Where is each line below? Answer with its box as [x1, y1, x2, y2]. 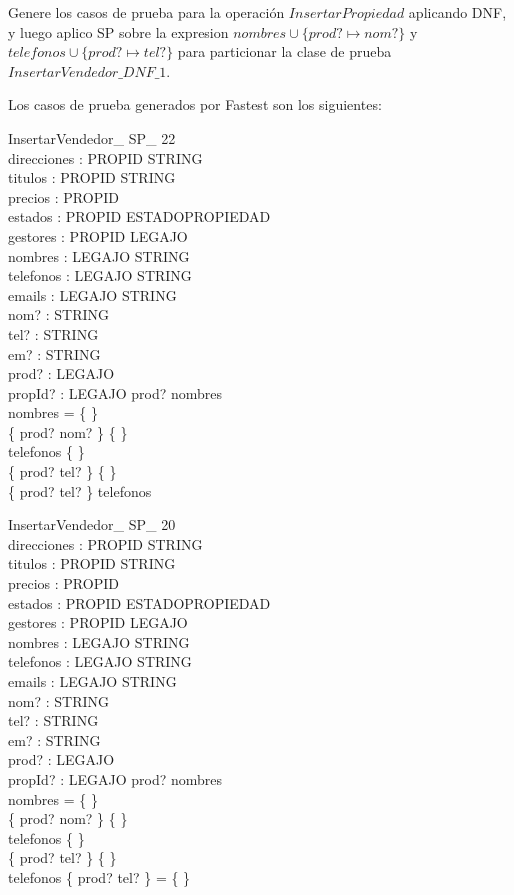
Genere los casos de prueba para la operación [8, 2, 285, 22]
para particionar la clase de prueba [177, 41, 392, 62]
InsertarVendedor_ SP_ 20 [8, 514, 176, 535]
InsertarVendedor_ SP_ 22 [8, 127, 176, 148]
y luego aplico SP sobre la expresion [8, 21, 229, 42]
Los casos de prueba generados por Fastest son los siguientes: [8, 94, 382, 115]
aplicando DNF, [408, 2, 507, 22]
